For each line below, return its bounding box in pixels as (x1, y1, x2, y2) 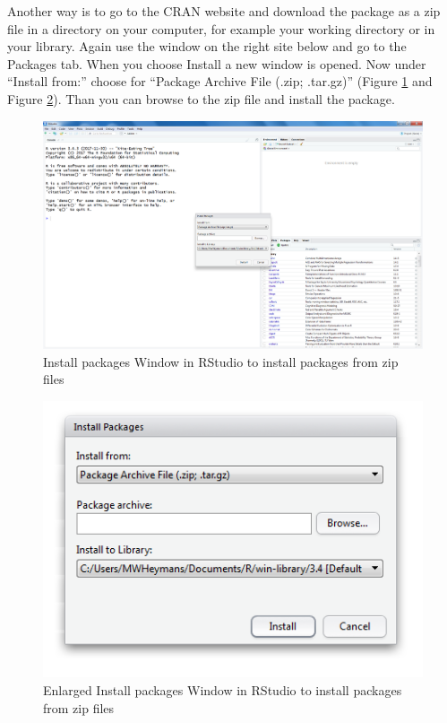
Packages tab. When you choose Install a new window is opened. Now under (7, 54, 426, 73)
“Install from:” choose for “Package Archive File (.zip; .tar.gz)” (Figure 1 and (7, 72, 433, 91)
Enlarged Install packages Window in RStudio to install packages (43, 681, 402, 700)
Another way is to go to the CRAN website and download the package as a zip (7, 2, 441, 20)
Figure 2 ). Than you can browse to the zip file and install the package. (7, 89, 395, 108)
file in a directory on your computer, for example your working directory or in (7, 19, 435, 38)
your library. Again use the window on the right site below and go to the (7, 37, 407, 56)
